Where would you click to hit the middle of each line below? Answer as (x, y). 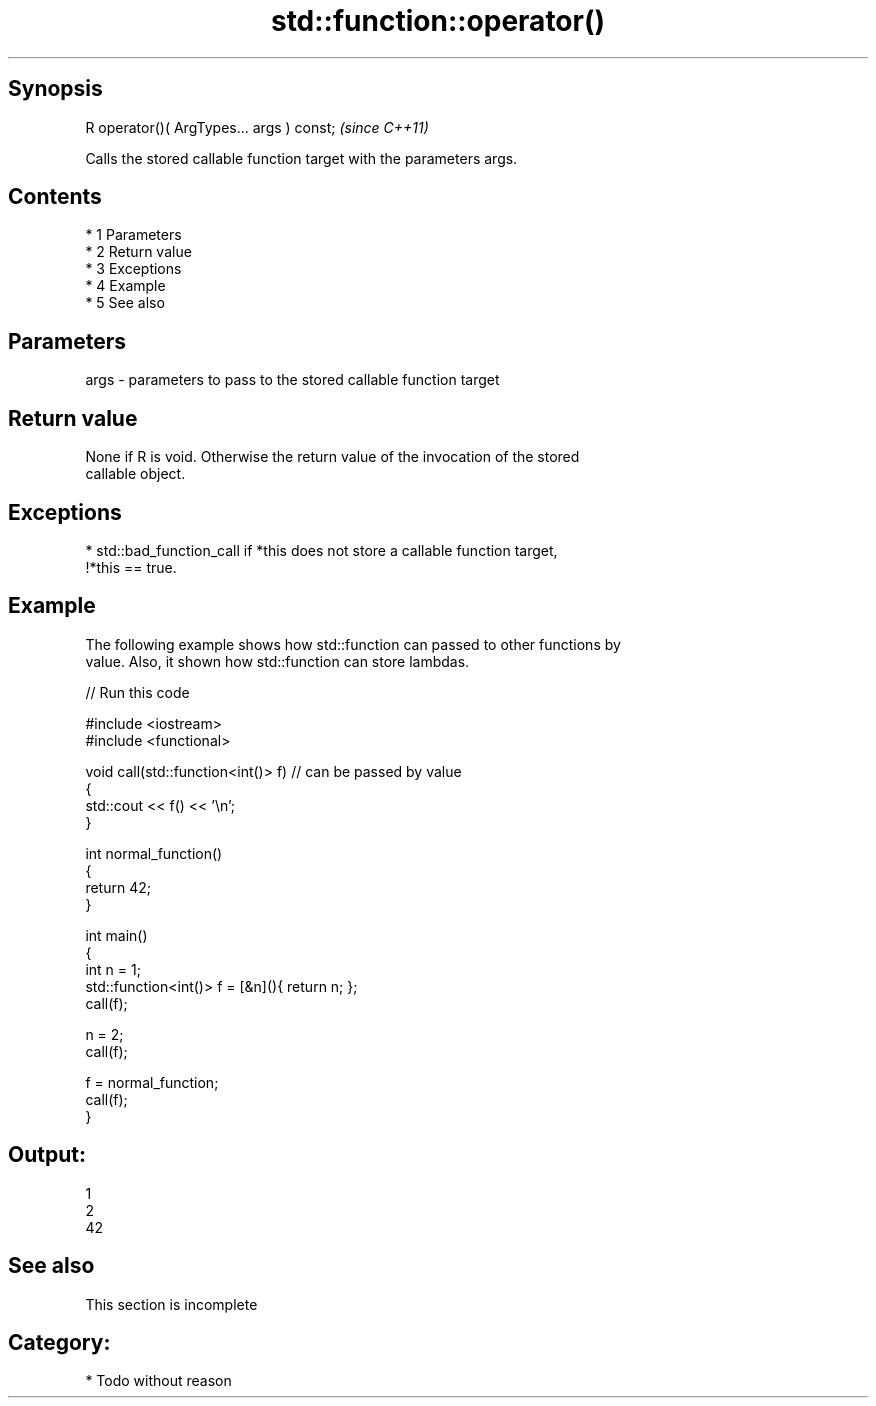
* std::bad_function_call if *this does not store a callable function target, (321, 550)
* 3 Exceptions (133, 269)
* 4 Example (125, 286)
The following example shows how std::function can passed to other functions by (353, 644)
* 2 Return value (138, 252)
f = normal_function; (152, 1082)
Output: (47, 1155)
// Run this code (137, 692)
